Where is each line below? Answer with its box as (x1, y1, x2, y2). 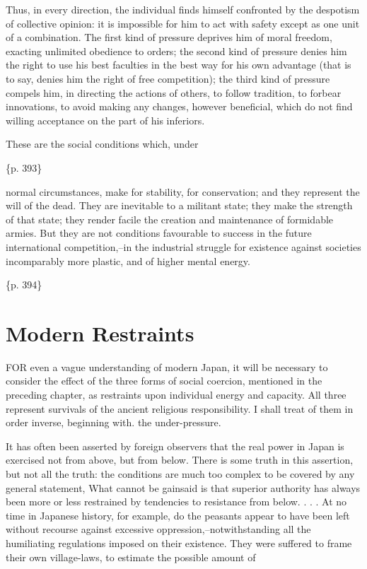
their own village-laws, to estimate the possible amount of (6, 549, 256, 564)
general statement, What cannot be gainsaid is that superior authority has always (6, 480, 361, 495)
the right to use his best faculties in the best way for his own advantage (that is (6, 57, 351, 72)
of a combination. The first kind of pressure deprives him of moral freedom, (6, 30, 332, 45)
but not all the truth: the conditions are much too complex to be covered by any (6, 466, 355, 481)
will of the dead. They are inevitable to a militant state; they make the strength (6, 198, 353, 213)
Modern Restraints (6, 318, 194, 347)
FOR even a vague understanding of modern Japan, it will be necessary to (6, 359, 328, 374)
